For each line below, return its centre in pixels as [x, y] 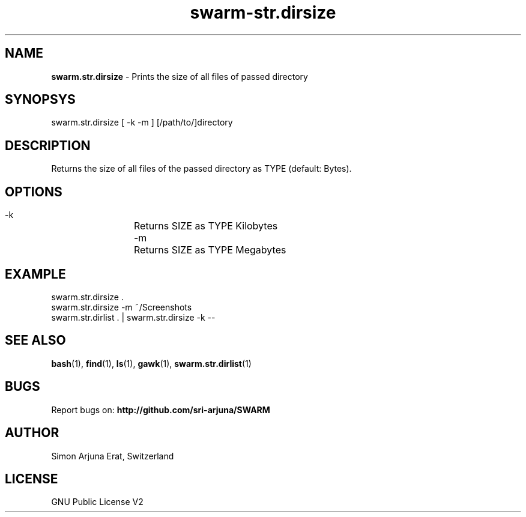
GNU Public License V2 [97, 502]
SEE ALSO [35, 340]
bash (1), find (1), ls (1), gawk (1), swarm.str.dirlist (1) [151, 363]
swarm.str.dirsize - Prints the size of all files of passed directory [180, 76]
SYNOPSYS [40, 100]
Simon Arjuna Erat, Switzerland [113, 456]
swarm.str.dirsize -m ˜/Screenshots [122, 307]
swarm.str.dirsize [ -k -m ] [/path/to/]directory [142, 122]
